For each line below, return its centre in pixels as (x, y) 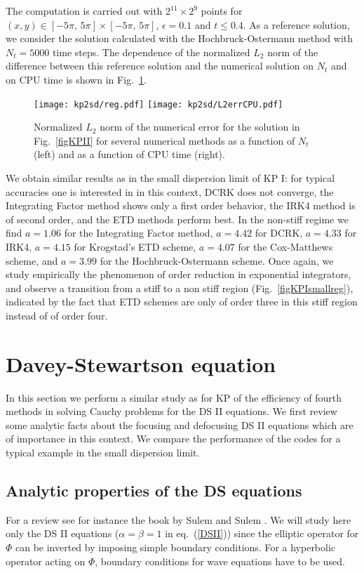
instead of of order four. (57, 315)
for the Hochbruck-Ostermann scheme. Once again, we (217, 260)
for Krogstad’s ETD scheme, (135, 246)
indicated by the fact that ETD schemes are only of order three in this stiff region (182, 302)
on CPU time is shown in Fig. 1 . (76, 79)
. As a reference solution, (296, 24)
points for (222, 11)
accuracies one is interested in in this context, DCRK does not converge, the (170, 191)
